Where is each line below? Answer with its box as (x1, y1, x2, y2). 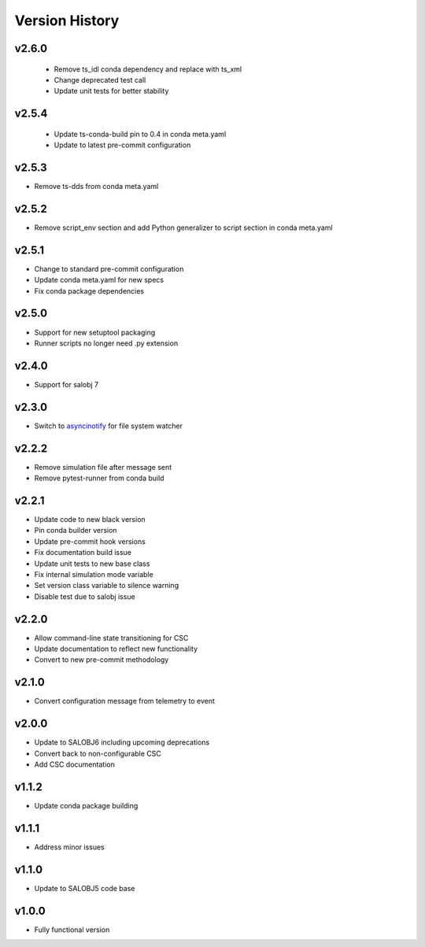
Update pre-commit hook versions (34, 536, 146, 546)
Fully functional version (34, 925, 110, 934)
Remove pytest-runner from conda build (34, 473, 164, 483)
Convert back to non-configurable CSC (34, 749, 161, 758)
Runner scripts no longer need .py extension (34, 338, 179, 348)
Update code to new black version (34, 514, 146, 523)
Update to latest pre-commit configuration (54, 140, 191, 150)
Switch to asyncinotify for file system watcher (34, 421, 183, 431)
